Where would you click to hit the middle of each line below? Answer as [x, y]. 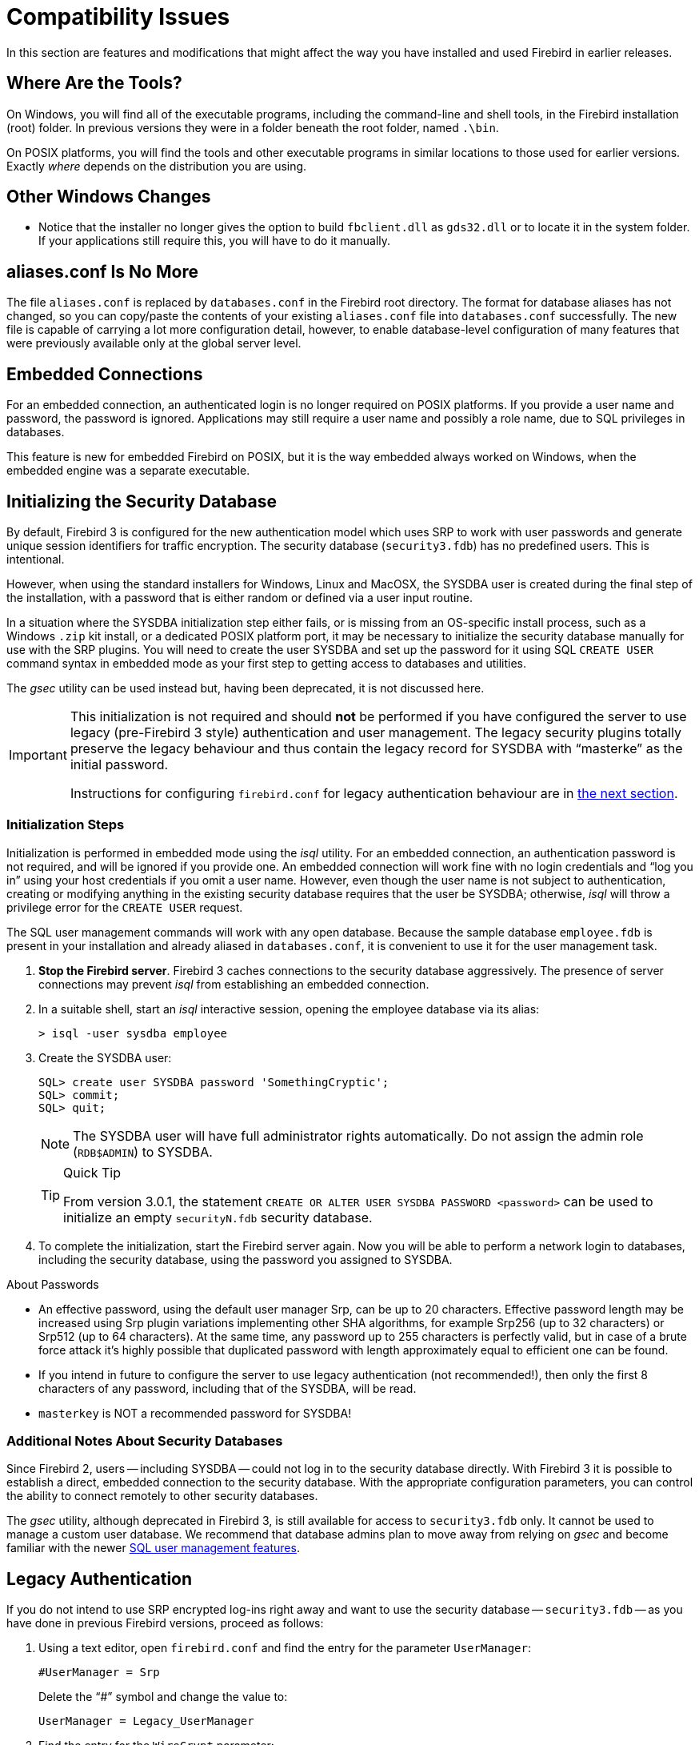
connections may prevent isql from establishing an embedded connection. [234, 984]
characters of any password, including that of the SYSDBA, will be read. [228, 1388]
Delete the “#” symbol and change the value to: [163, 1697]
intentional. [36, 559]
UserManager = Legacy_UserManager [146, 1721]
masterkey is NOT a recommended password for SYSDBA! [195, 1413]
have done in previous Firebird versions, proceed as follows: [165, 1623]
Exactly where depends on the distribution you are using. [157, 166]
